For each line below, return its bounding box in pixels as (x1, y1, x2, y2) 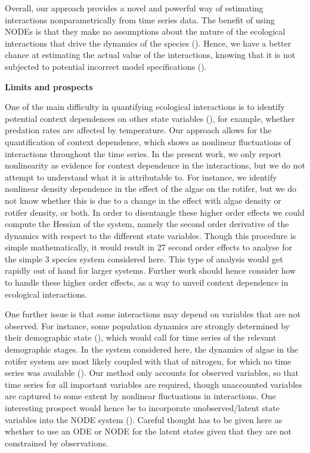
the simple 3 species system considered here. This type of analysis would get (5, 252, 283, 265)
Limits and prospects (5, 80, 93, 93)
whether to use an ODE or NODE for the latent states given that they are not (5, 425, 292, 437)
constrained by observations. (5, 436, 108, 449)
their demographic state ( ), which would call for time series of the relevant (5, 331, 277, 344)
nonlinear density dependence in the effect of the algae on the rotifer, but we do (5, 182, 297, 195)
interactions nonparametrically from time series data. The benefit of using (5, 13, 275, 26)
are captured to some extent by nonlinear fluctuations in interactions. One (5, 390, 277, 402)
